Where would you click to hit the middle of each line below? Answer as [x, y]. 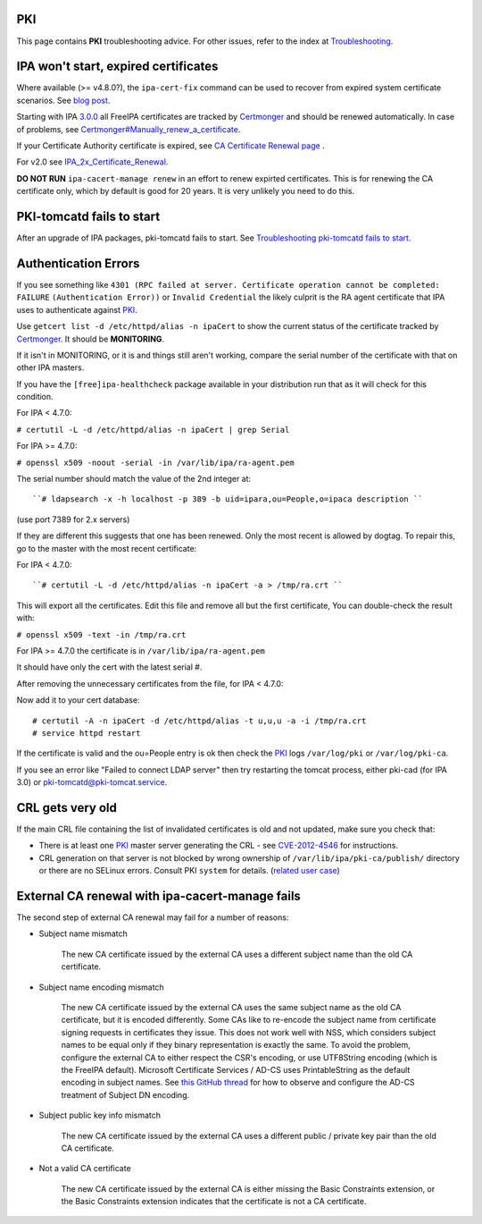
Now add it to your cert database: [78, 700]
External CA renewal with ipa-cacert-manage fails [158, 895]
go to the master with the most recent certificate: [107, 548]
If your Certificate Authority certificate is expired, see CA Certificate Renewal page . [170, 145]
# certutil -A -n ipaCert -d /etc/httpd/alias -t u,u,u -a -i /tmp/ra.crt [199, 721]
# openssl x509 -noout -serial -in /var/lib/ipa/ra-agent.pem [155, 462]
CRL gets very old [67, 808]
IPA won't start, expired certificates [117, 67]
